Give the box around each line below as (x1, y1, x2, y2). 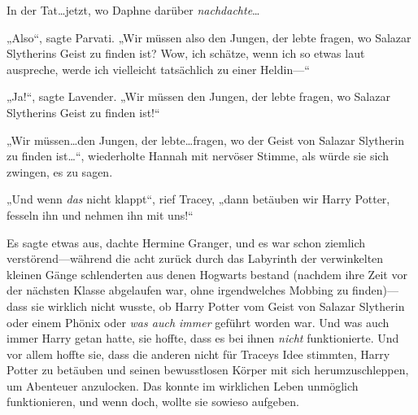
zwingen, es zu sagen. (7, 163, 113, 180)
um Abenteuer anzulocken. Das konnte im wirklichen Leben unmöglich (7, 377, 359, 394)
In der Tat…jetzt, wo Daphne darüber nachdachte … (7, 2, 260, 18)
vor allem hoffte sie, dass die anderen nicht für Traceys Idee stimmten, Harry (7, 345, 390, 362)
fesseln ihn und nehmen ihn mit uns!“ (7, 206, 194, 223)
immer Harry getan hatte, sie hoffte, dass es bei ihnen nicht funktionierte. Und (7, 330, 399, 347)
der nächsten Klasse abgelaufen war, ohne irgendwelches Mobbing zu (7, 282, 349, 299)
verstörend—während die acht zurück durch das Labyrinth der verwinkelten (7, 250, 384, 267)
